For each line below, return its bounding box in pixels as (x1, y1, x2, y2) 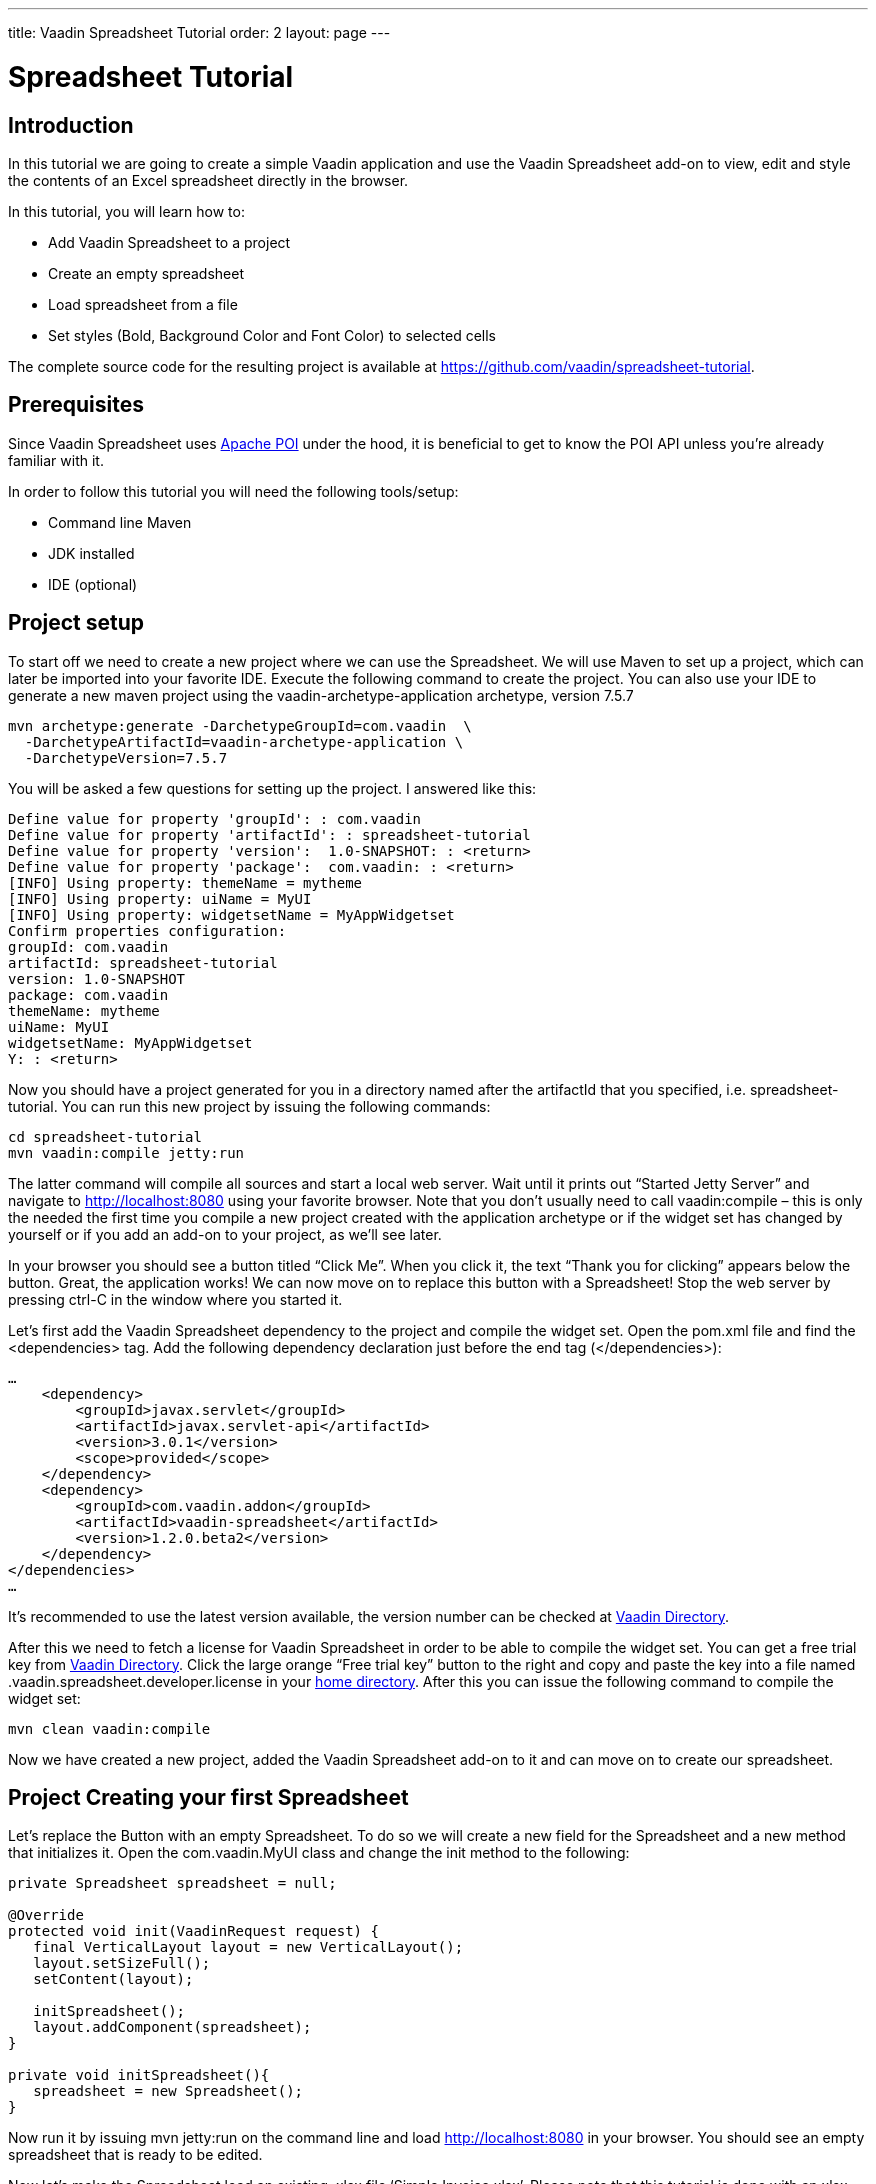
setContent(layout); (33, 1971, 194, 1988)
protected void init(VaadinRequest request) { (8, 1923, 379, 1940)
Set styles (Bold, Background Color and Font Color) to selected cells (48, 326, 496, 344)
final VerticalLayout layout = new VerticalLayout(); (33, 1939, 464, 1956)
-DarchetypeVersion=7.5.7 (24, 749, 228, 766)
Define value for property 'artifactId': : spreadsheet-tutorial (8, 826, 531, 843)
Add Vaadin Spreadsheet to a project (48, 233, 291, 251)
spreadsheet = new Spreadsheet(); (33, 2083, 304, 2100)
